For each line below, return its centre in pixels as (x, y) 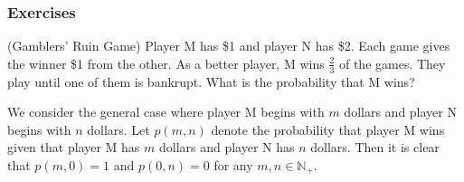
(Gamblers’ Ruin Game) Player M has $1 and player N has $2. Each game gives (229, 46)
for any (233, 165)
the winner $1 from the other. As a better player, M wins (166, 63)
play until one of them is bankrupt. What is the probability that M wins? (211, 81)
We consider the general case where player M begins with (166, 112)
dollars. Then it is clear (375, 147)
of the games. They (392, 63)
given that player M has (74, 147)
